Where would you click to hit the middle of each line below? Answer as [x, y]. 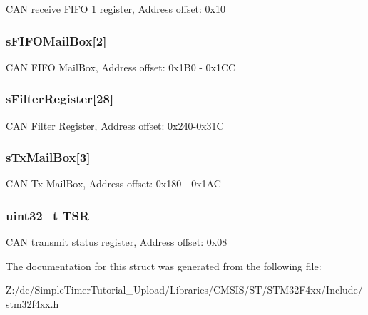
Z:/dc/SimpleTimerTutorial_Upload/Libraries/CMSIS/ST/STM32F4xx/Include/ [184, 290]
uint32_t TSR [48, 215]
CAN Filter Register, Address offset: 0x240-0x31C [115, 125]
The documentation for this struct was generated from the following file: [164, 265]
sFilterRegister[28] [60, 99]
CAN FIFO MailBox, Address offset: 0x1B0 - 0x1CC [121, 67]
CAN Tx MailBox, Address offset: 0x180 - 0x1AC [113, 184]
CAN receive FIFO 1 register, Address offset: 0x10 [116, 9]
